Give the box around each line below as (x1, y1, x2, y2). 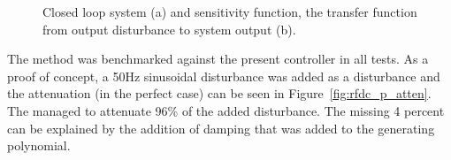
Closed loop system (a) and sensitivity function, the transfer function (42, 3, 417, 20)
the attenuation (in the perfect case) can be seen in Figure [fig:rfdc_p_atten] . (7, 84, 432, 103)
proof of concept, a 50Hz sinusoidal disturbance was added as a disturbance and (7, 66, 440, 85)
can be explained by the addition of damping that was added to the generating (7, 118, 435, 137)
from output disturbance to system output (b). (42, 19, 296, 38)
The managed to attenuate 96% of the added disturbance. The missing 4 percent (7, 101, 445, 119)
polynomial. (7, 136, 71, 155)
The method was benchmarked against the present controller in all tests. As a (7, 50, 429, 68)
